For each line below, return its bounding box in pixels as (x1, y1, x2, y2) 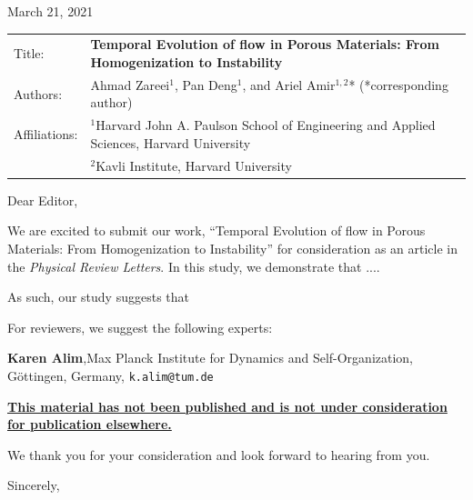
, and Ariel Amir (242, 75, 336, 94)
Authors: (14, 84, 63, 103)
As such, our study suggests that (7, 287, 189, 306)
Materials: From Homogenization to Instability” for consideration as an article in (7, 238, 458, 257)
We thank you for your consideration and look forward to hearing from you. (7, 445, 430, 464)
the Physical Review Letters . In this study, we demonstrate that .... (7, 256, 380, 275)
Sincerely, (7, 475, 60, 495)
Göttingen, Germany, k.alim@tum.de (7, 365, 214, 385)
